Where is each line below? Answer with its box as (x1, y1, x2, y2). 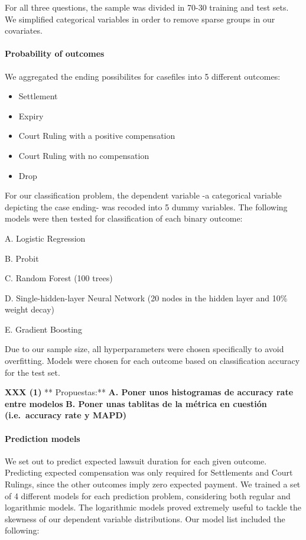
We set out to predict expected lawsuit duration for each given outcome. (5, 454, 267, 467)
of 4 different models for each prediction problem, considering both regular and (5, 489, 291, 502)
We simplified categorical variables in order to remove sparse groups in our (5, 12, 275, 25)
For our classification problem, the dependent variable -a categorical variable (5, 189, 282, 201)
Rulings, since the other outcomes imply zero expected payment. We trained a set (5, 478, 301, 490)
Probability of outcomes (5, 47, 105, 60)
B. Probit (5, 252, 39, 264)
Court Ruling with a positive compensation (18, 129, 175, 142)
